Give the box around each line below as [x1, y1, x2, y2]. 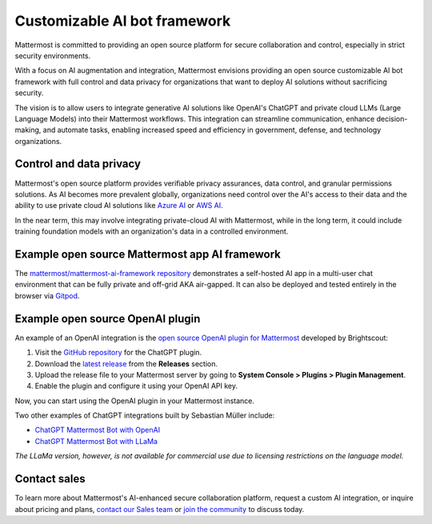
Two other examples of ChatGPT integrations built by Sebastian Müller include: [14, 410, 275, 420]
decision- [376, 114, 408, 123]
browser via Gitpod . [14, 290, 80, 300]
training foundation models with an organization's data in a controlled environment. [14, 226, 289, 236]
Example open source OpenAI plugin [14, 312, 201, 326]
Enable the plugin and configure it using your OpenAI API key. [34, 381, 238, 391]
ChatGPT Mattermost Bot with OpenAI [34, 425, 160, 435]
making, [14, 125, 42, 135]
